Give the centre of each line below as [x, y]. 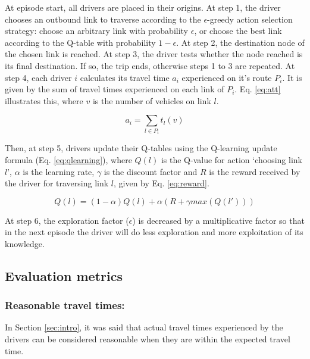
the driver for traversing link [57, 183]
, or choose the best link [238, 31]
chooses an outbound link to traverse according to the [103, 19]
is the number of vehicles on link [152, 100]
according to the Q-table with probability [80, 42]
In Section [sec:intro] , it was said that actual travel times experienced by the [144, 327]
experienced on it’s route [227, 77]
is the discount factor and [151, 171]
